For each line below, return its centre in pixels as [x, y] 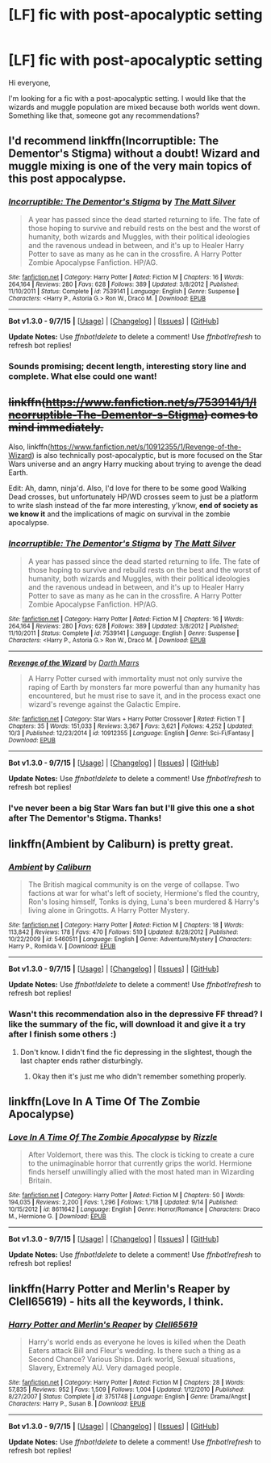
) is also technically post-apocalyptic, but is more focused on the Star [147, 456]
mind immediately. [56, 427]
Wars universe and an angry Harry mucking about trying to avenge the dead [135, 464]
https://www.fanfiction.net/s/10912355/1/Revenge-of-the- [146, 447]
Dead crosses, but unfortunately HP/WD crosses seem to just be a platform [133, 497]
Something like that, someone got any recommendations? [104, 116]
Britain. [40, 1180]
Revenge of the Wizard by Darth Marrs [74, 662]
